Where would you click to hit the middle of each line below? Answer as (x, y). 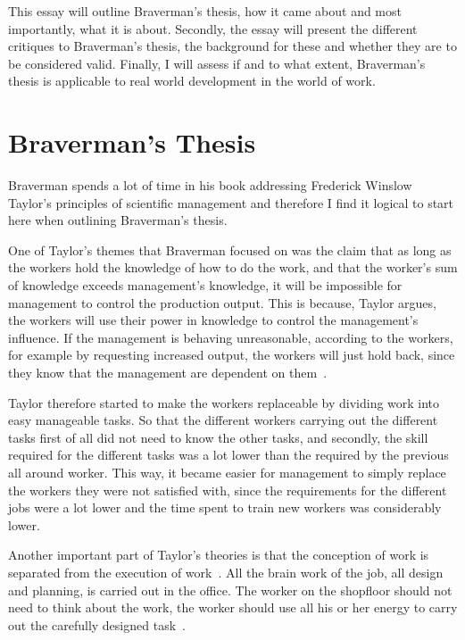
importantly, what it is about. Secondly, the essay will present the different (213, 28)
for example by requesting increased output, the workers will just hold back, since (232, 355)
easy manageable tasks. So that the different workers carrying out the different (223, 420)
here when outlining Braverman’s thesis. (118, 220)
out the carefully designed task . (97, 624)
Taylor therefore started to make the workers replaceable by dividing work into (224, 402)
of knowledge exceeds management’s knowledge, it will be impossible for (205, 285)
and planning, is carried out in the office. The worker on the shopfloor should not (230, 590)
